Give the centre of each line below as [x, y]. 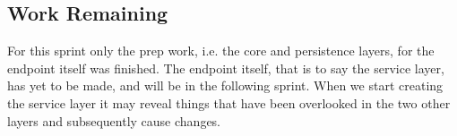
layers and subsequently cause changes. [114, 120]
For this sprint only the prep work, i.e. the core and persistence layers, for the [221, 51]
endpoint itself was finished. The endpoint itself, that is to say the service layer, [226, 68]
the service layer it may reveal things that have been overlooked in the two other [229, 102]
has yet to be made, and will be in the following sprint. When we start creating [225, 85]
